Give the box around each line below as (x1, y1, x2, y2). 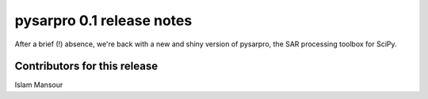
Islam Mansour (14, 80, 63, 90)
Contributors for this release (14, 60, 159, 73)
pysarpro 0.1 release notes (14, 12, 193, 29)
